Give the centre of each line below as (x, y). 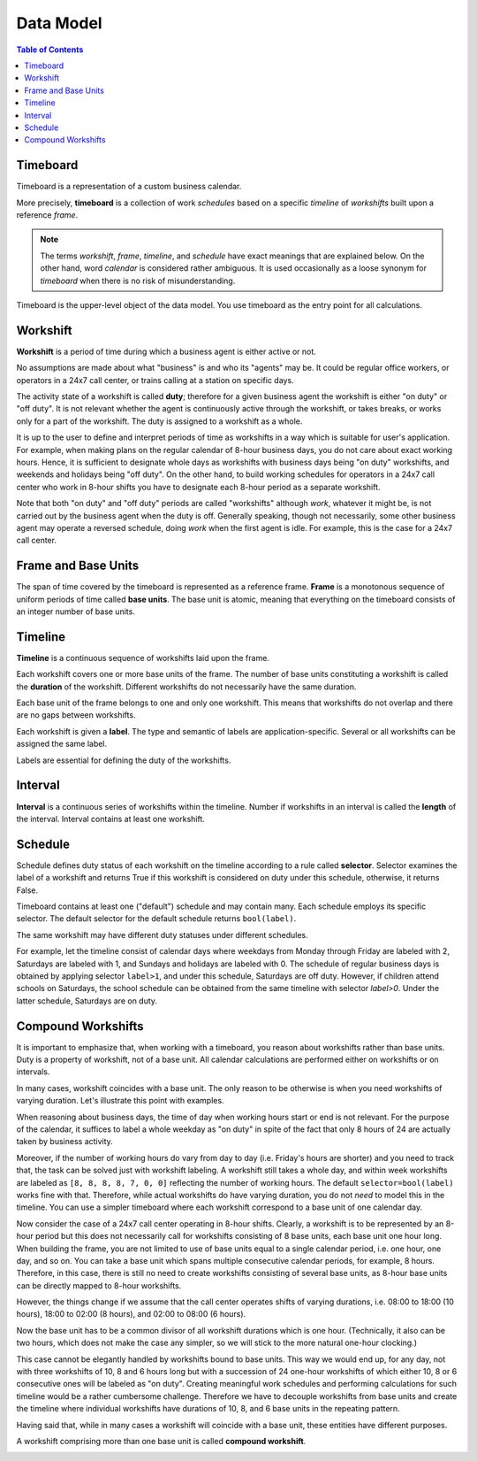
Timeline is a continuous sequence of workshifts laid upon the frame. (143, 657)
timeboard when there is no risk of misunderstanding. (138, 281)
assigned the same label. (62, 744)
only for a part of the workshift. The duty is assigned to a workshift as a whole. (159, 421)
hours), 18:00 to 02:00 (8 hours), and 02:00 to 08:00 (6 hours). (131, 1314)
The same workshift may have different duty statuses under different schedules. (162, 934)
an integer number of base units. (76, 611)
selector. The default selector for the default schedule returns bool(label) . (156, 919)
